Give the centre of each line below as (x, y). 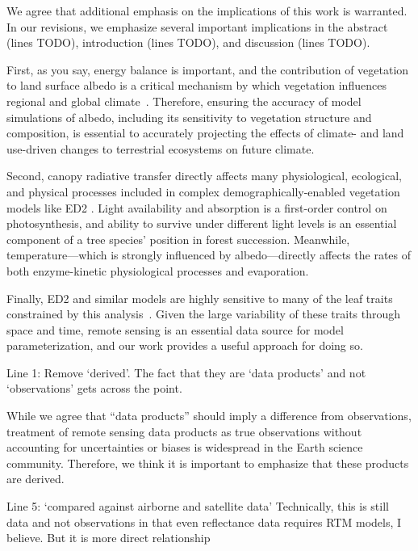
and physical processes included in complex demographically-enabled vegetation (203, 191)
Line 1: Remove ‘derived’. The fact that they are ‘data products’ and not (186, 372)
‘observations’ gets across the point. (94, 388)
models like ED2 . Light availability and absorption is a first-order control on (197, 207)
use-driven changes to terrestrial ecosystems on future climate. (161, 148)
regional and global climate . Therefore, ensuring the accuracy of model (184, 101)
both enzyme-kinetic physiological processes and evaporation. (158, 270)
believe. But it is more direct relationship (109, 538)
